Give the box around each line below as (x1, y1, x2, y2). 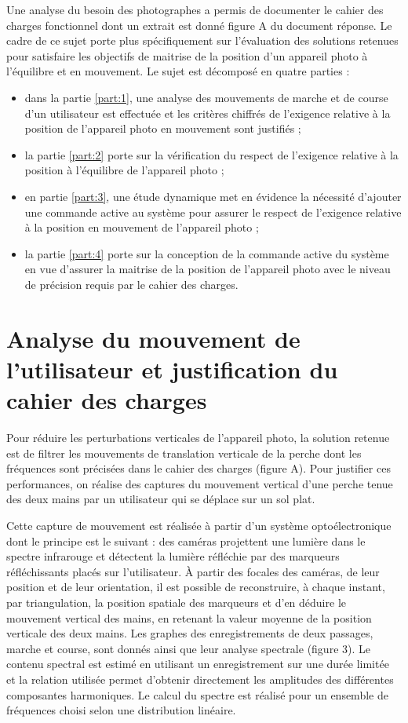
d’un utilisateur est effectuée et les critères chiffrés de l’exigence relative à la (24, 104, 391, 121)
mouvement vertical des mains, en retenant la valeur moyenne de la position (6, 609, 372, 626)
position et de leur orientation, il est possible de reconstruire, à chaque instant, (6, 579, 385, 595)
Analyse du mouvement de (6, 322, 301, 354)
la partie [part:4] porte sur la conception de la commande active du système (24, 245, 389, 261)
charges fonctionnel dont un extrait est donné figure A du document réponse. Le (6, 16, 392, 33)
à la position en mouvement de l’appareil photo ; (24, 219, 259, 236)
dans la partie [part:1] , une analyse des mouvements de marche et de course (24, 89, 388, 105)
